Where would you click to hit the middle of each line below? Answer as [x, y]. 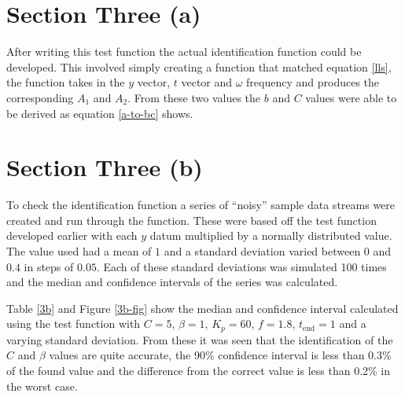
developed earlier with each [72, 235]
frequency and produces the [313, 82]
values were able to [351, 97]
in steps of [49, 266]
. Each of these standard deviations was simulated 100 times [241, 266]
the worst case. [42, 386]
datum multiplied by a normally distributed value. [271, 235]
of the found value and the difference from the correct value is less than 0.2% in [199, 371]
